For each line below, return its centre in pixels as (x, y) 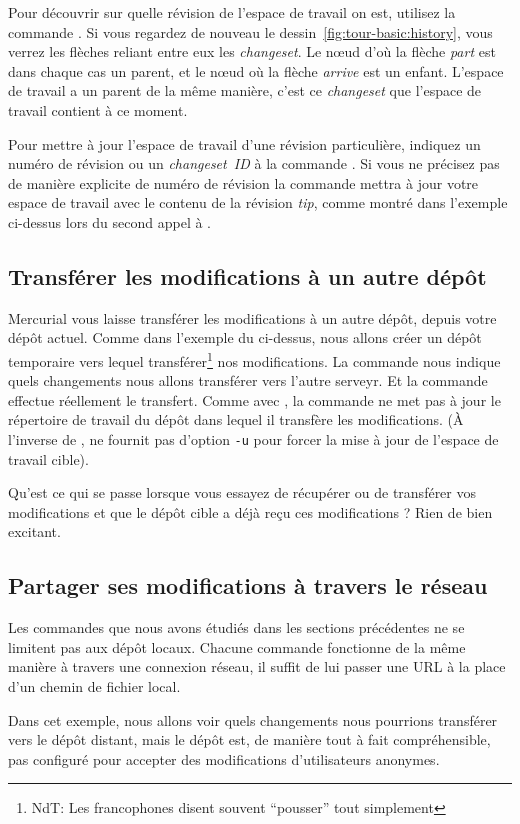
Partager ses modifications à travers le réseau (248, 585)
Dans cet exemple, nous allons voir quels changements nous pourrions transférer (253, 719)
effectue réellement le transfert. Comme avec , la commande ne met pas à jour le (254, 399)
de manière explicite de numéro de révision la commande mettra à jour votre (243, 182)
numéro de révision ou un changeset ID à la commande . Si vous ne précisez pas (254, 163)
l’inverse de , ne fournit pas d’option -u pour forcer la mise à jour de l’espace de (253, 438)
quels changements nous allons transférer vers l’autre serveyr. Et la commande (248, 380)
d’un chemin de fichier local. (94, 685)
